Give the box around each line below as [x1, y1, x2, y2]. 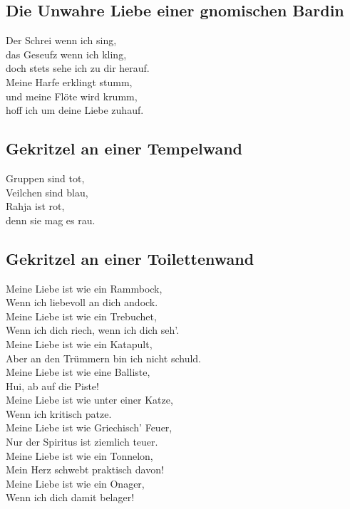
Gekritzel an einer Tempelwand [6, 137, 243, 159]
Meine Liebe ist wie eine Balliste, [6, 364, 150, 379]
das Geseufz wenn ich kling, [6, 46, 127, 61]
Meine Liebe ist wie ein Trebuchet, [6, 308, 157, 323]
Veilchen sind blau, [6, 184, 88, 199]
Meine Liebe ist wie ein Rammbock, [6, 280, 163, 295]
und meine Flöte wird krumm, [6, 88, 138, 103]
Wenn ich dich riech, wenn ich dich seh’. [6, 322, 180, 337]
